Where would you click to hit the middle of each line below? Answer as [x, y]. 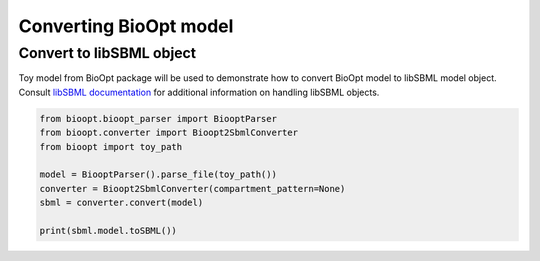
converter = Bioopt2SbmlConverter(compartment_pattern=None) [192, 188]
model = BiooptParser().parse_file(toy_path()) [158, 174]
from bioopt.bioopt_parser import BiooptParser [158, 118]
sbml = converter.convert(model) [121, 203]
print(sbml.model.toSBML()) [108, 230]
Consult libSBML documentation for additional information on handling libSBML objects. [199, 92]
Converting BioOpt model [126, 26]
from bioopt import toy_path [111, 146]
